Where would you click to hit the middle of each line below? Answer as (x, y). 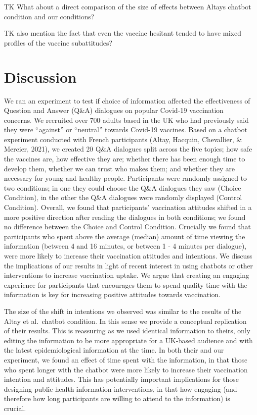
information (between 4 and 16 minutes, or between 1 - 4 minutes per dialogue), (125, 246)
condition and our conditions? (49, 16)
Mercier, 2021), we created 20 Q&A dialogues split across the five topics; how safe (128, 149)
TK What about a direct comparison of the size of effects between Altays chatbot (128, 6)
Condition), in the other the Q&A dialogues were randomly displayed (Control (123, 197)
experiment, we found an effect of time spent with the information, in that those (126, 359)
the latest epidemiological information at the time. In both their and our (114, 350)
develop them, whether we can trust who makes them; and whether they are (119, 168)
